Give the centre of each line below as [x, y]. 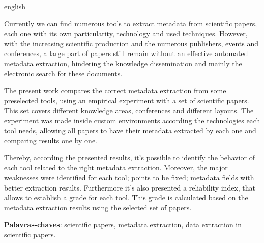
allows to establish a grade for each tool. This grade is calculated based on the [126, 197]
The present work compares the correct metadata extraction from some [115, 90]
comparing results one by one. [51, 140]
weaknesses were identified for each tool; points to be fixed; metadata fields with [129, 177]
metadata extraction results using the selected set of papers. [98, 207]
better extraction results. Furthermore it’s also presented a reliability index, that [130, 187]
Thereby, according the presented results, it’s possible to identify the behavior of [130, 157]
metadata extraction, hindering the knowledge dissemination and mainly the [123, 63]
